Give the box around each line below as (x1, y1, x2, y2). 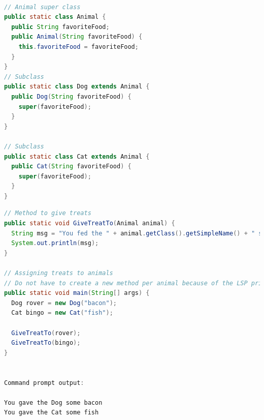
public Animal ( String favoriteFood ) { (11, 33, 143, 41)
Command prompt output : (4, 379, 84, 386)
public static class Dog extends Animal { (4, 83, 150, 91)
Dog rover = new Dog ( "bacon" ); (11, 299, 117, 307)
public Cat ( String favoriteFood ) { (11, 163, 131, 170)
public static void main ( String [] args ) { (4, 289, 150, 297)
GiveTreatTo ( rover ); (11, 329, 81, 337)
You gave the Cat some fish (4, 409, 99, 416)
